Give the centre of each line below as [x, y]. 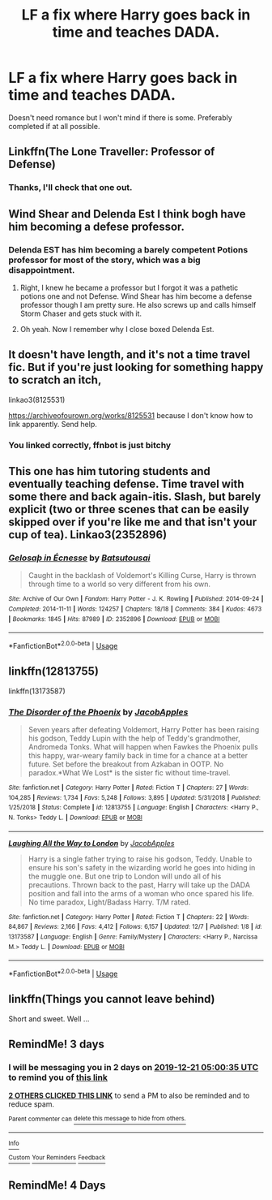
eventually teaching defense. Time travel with [126, 484]
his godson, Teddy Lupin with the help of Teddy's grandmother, [134, 738]
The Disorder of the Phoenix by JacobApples [98, 712]
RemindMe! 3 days [57, 1045]
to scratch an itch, [55, 380]
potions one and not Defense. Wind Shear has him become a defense [136, 296]
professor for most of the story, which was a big [104, 260]
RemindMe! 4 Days [57, 1186]
